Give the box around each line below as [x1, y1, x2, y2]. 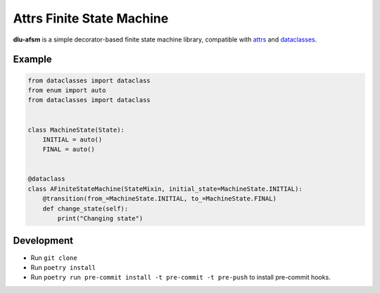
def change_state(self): [42, 204, 129, 213]
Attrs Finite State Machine [13, 11, 169, 26]
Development [13, 235, 74, 247]
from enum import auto [27, 86, 106, 94]
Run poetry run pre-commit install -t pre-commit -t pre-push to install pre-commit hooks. [30, 273, 331, 282]
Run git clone [30, 254, 77, 262]
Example [13, 54, 52, 66]
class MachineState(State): [27, 125, 125, 134]
